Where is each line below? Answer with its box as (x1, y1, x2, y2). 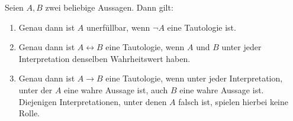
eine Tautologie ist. (167, 21, 236, 33)
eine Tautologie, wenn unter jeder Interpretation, (105, 72, 283, 84)
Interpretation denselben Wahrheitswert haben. (18, 52, 191, 64)
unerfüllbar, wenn (86, 21, 150, 33)
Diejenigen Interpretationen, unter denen (18, 95, 167, 107)
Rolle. (18, 107, 40, 119)
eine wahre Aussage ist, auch (64, 83, 168, 96)
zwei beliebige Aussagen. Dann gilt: (45, 1, 173, 13)
